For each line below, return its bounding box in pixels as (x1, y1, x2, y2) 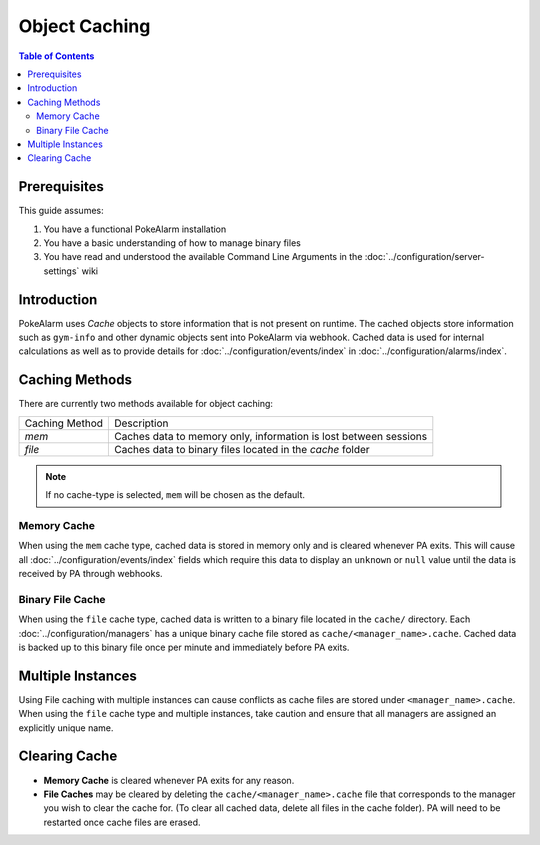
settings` (43, 265, 80, 277)
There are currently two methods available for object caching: (18, 398, 274, 410)
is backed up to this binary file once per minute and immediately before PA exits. (18, 641, 350, 653)
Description (113, 416, 169, 430)
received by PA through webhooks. (18, 568, 164, 580)
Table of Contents (18, 50, 95, 62)
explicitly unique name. (18, 721, 114, 734)
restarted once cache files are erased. (43, 816, 201, 828)
